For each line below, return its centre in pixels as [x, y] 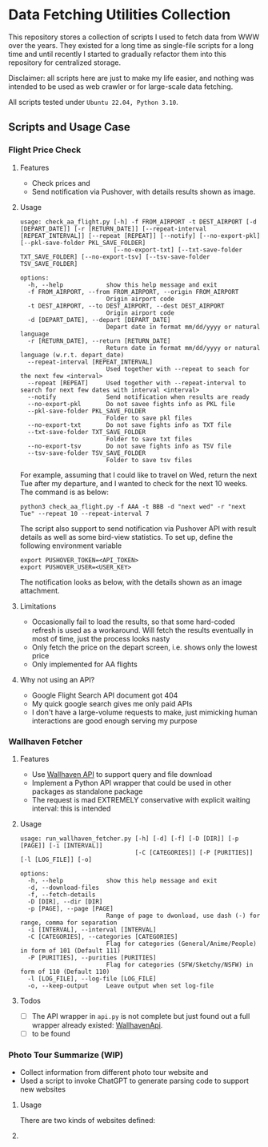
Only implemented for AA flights [84, 664]
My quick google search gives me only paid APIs [112, 703]
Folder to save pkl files [149, 418]
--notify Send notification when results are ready [138, 397]
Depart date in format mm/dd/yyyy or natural [183, 327]
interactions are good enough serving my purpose [114, 720]
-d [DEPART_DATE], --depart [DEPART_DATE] [99, 320]
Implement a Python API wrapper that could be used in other [132, 783]
